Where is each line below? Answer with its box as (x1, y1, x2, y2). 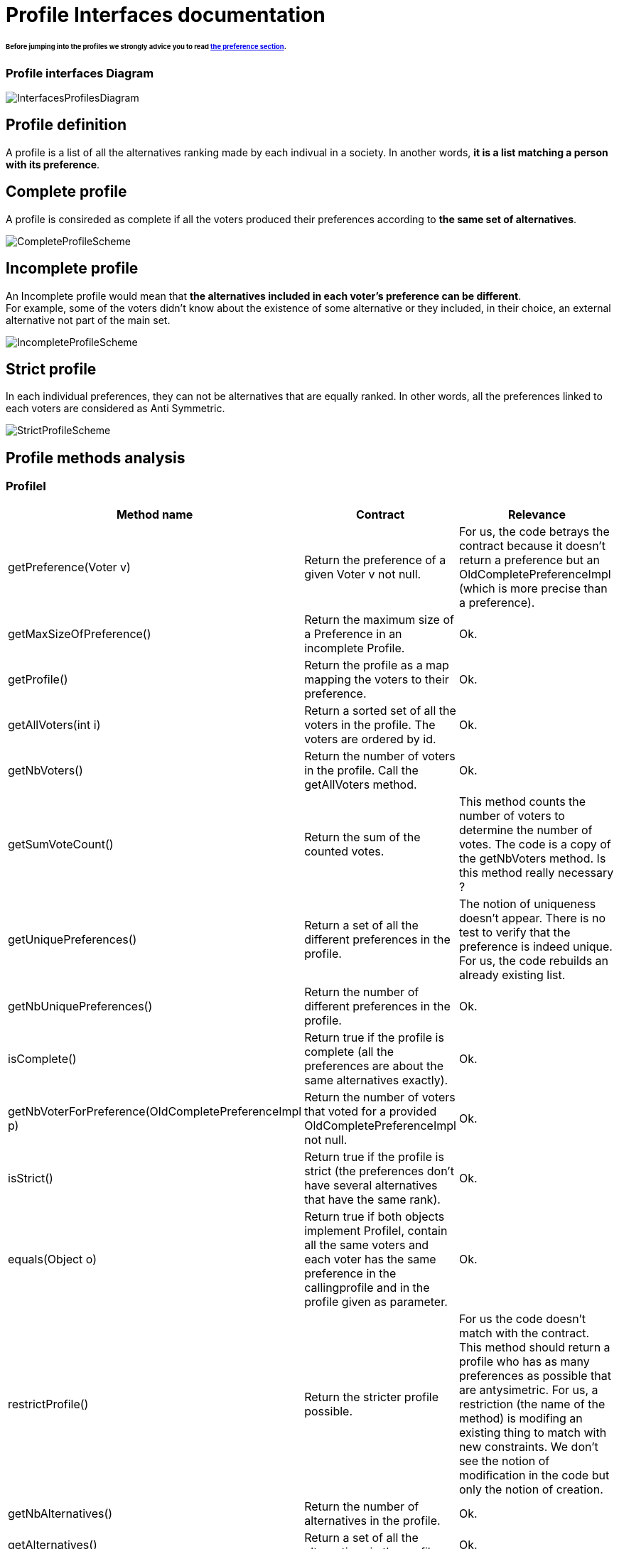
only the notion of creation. (458, 1481, 603, 1496)
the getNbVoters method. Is (458, 851, 606, 865)
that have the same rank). (304, 1192, 441, 1207)
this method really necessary (458, 865, 614, 880)
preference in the (304, 1265, 397, 1280)
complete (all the (304, 1044, 394, 1059)
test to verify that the (458, 924, 571, 939)
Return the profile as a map (304, 657, 449, 672)
